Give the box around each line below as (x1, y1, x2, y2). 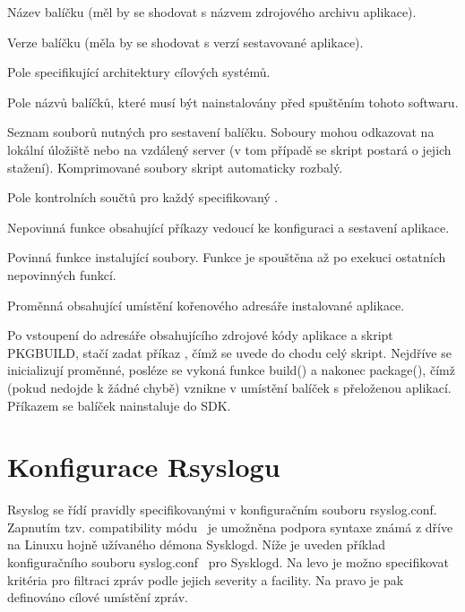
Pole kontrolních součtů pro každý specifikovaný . (7, 188, 279, 207)
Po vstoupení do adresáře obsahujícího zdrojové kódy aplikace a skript (7, 326, 393, 344)
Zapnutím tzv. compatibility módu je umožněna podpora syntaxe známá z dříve (7, 517, 453, 536)
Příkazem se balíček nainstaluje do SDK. (7, 395, 231, 414)
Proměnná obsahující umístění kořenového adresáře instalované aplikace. (7, 295, 405, 314)
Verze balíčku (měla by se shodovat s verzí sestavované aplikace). (7, 32, 364, 51)
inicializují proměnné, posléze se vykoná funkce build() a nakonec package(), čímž (7, 361, 455, 379)
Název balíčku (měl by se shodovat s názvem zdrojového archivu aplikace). (7, 3, 417, 21)
